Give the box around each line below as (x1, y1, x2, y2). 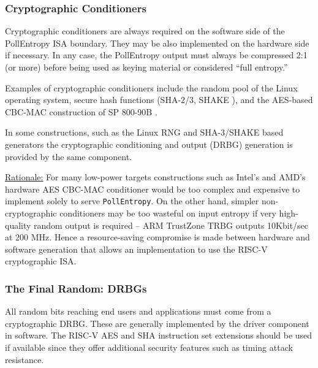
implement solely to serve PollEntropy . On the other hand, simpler (5, 194, 259, 207)
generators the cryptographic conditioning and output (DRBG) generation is (5, 137, 293, 150)
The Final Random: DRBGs (5, 280, 147, 296)
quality (5, 218, 31, 231)
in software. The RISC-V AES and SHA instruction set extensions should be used (5, 329, 312, 342)
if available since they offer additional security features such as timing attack (5, 340, 293, 353)
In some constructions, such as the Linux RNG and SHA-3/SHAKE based (5, 126, 284, 139)
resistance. (5, 353, 44, 366)
